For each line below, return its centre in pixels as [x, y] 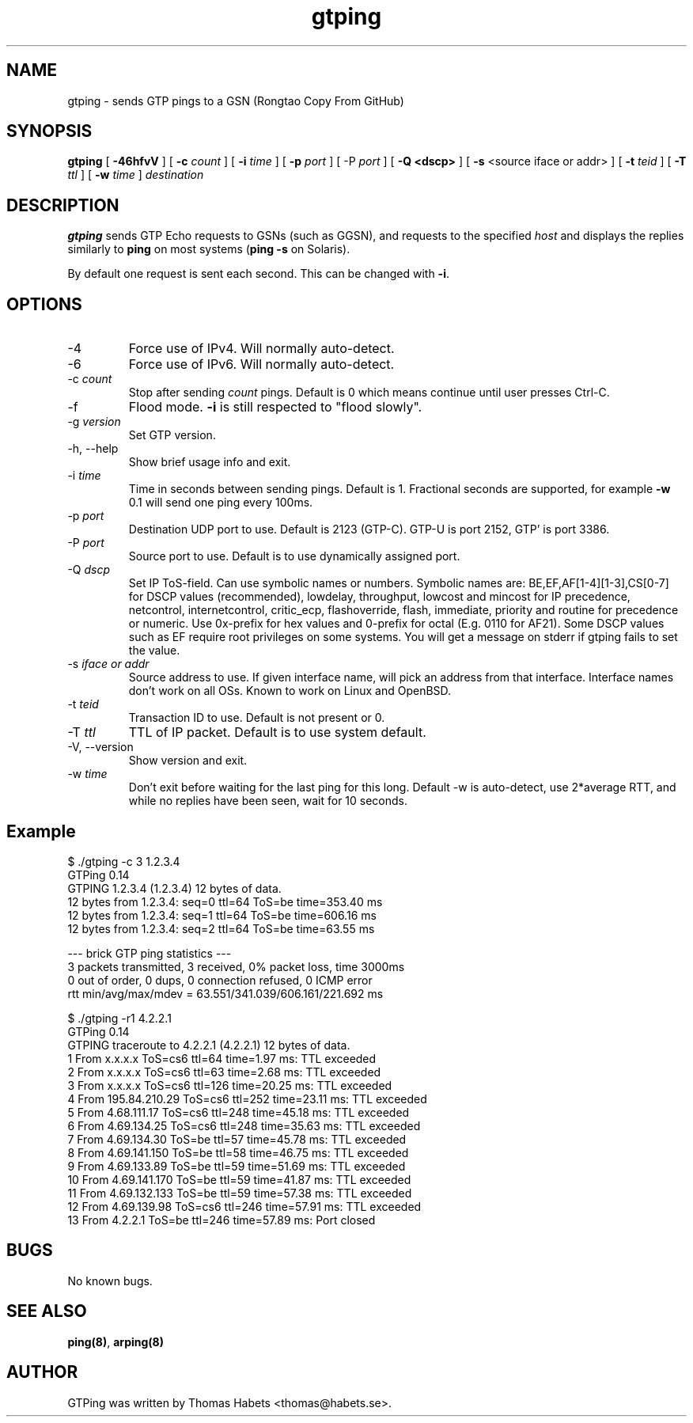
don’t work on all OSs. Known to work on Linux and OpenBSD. [290, 691]
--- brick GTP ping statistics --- [150, 953]
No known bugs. [110, 1281]
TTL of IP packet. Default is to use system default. [277, 732]
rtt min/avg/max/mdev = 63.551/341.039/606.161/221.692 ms [225, 993]
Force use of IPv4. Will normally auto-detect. [261, 349]
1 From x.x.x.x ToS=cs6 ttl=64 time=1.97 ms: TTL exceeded [222, 1058]
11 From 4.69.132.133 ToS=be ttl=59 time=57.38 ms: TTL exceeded [240, 1193]
